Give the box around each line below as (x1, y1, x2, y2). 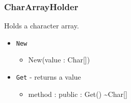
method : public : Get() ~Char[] (28, 88, 127, 99)
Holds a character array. (4, 20, 79, 31)
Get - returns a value (16, 72, 81, 82)
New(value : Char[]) (28, 54, 90, 65)
